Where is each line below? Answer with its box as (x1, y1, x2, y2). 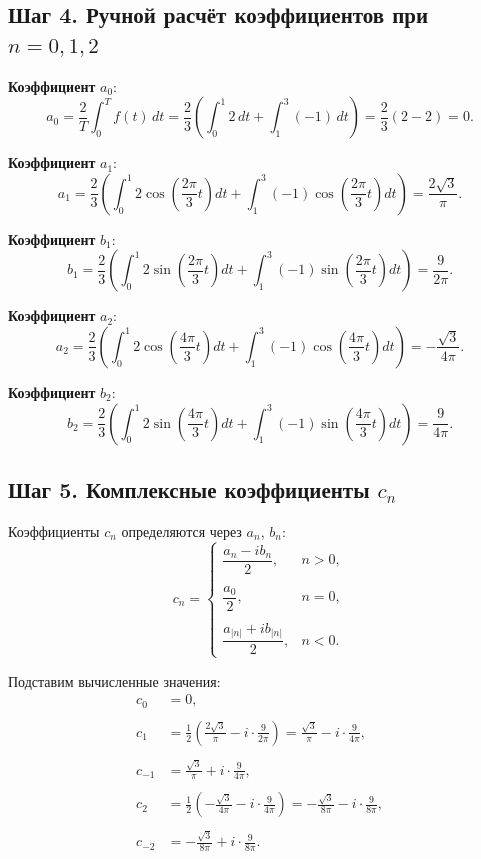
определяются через (121, 520, 242, 541)
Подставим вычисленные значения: (8, 670, 221, 691)
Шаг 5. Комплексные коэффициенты (8, 473, 370, 504)
